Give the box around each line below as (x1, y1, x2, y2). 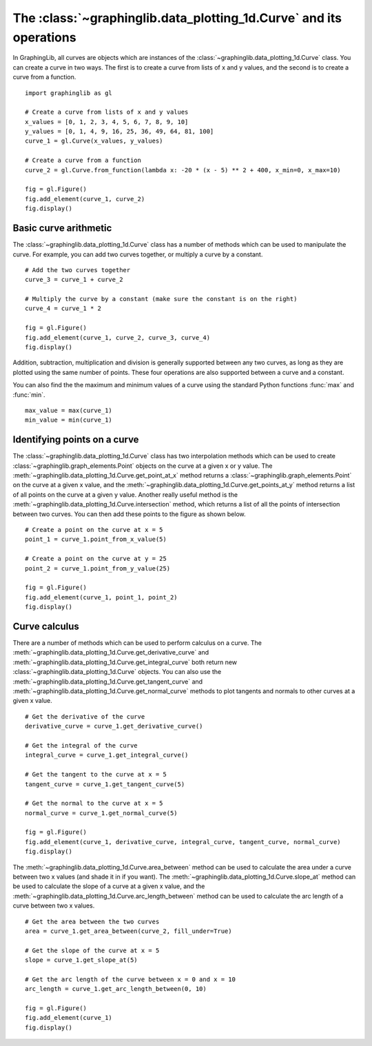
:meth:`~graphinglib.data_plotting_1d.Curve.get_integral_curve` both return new (12, 658, 238, 666)
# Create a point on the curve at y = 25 (25, 555, 167, 563)
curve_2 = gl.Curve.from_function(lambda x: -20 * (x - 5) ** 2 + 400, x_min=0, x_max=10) (25, 166, 341, 174)
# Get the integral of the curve (25, 741, 138, 749)
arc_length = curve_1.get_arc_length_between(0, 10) (25, 985, 207, 993)
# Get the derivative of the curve (25, 712, 145, 720)
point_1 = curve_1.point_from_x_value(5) (25, 535, 167, 544)
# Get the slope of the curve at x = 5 (25, 946, 160, 954)
